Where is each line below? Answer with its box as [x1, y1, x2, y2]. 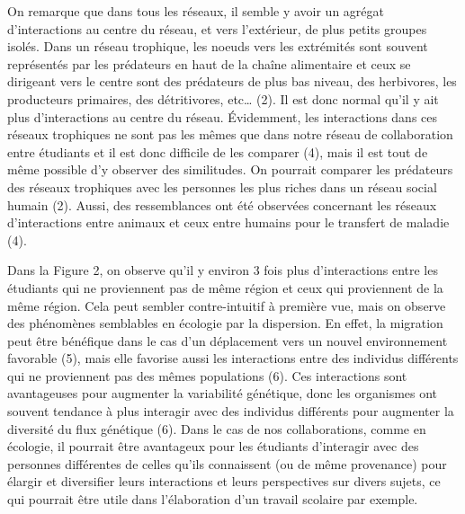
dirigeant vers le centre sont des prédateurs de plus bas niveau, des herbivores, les [7, 72, 457, 91]
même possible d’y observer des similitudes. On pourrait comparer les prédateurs [7, 160, 453, 179]
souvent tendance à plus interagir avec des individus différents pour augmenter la [7, 402, 454, 421]
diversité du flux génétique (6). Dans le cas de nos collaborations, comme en [7, 419, 426, 438]
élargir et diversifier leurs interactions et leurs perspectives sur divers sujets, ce [7, 472, 441, 491]
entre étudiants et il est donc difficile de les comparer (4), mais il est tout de [7, 142, 428, 161]
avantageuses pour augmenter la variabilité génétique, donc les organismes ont [7, 384, 438, 403]
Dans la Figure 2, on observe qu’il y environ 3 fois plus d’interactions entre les [7, 261, 438, 279]
